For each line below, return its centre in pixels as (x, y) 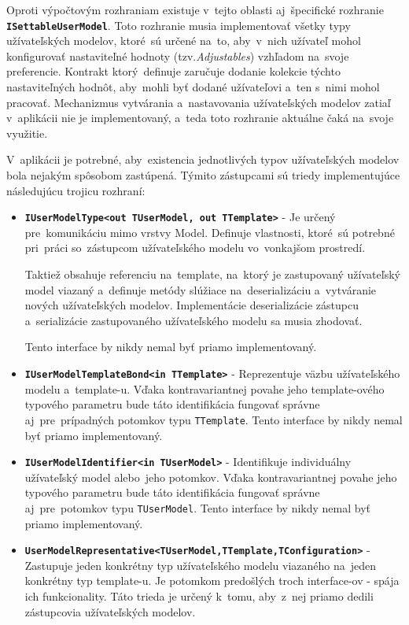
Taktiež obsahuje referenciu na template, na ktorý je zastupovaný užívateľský (212, 274)
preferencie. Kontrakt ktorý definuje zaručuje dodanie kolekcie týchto (173, 71)
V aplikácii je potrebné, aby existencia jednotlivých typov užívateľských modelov (203, 159)
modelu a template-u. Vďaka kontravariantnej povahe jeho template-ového (204, 388)
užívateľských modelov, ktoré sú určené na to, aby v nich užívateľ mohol (184, 41)
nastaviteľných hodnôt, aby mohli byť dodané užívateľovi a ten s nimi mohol (193, 87)
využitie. (27, 133)
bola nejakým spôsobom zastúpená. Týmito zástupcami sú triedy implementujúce (203, 175)
